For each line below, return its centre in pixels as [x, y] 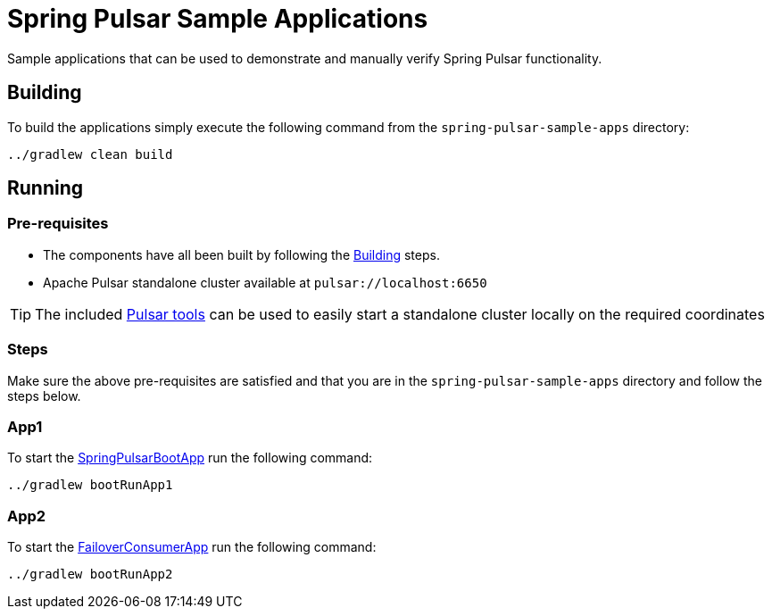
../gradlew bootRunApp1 [90, 485]
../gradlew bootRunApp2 [90, 574]
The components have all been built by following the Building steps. [241, 254]
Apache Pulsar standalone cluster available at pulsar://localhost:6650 [265, 282]
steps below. [44, 395]
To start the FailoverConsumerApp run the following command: [192, 547]
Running [46, 188]
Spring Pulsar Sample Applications [218, 19]
